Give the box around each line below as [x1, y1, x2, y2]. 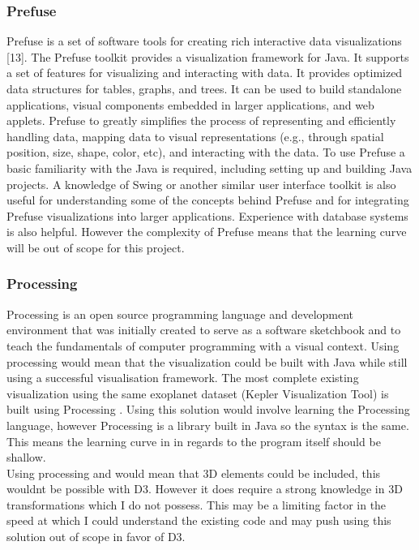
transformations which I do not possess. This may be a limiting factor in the [6, 496, 387, 513]
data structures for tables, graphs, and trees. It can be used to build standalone [6, 80, 402, 97]
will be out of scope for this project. [6, 238, 185, 256]
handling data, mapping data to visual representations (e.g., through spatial [6, 127, 384, 144]
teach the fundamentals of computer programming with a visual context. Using [6, 337, 400, 354]
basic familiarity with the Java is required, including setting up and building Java [6, 159, 413, 176]
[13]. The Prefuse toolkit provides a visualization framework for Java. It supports [6, 48, 409, 65]
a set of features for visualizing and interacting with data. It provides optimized [6, 64, 403, 81]
